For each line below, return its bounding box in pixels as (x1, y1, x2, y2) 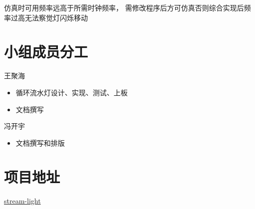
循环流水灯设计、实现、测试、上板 (15, 87, 128, 97)
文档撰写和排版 (15, 137, 65, 148)
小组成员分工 (4, 41, 88, 62)
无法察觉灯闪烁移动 (24, 12, 88, 22)
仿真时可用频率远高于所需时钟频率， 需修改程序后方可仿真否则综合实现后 (4, 2, 244, 12)
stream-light (4, 196, 41, 206)
